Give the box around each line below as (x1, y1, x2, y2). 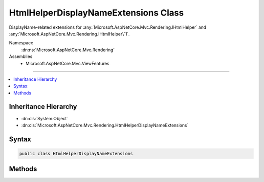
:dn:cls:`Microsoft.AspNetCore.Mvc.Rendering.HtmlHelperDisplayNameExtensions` (21, 122, 189, 128)
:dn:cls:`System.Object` (21, 115, 68, 121)
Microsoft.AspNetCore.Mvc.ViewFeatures (25, 60, 110, 66)
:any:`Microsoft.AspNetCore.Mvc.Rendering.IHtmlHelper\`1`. (9, 31, 130, 36)
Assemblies (9, 54, 33, 59)
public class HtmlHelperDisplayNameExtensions (19, 151, 133, 156)
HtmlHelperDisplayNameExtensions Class (9, 7, 184, 18)
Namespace (9, 40, 34, 46)
